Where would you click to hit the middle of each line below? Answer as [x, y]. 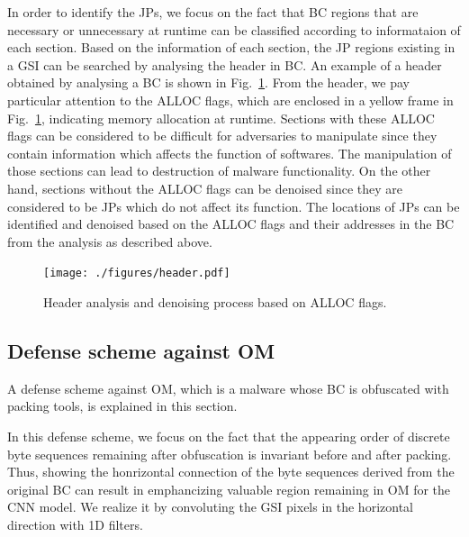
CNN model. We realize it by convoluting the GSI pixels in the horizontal [210, 507]
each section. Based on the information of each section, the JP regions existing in [231, 47]
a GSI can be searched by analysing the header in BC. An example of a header [225, 64]
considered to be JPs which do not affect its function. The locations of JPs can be [234, 206]
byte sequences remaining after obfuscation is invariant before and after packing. [230, 454]
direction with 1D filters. [75, 524]
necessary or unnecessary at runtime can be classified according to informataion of [234, 29]
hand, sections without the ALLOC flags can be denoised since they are [205, 188]
